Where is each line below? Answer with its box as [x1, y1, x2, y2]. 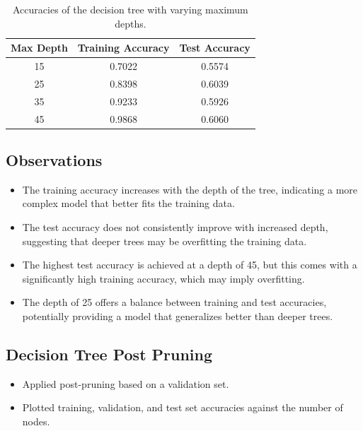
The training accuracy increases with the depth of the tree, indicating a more [22, 182, 358, 196]
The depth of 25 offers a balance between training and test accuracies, [22, 295, 327, 309]
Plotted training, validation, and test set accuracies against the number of [22, 400, 343, 415]
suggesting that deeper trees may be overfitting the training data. [22, 233, 307, 248]
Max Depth [11, 40, 68, 55]
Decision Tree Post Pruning [6, 343, 213, 365]
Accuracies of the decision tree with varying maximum [13, 2, 248, 16]
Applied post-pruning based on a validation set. [22, 376, 229, 391]
